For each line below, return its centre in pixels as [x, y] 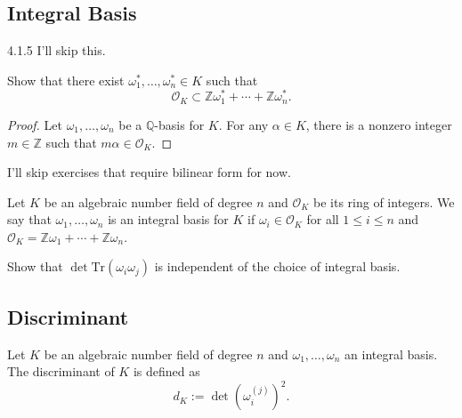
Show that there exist [66, 80]
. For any [243, 124]
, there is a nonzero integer [379, 124]
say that [29, 219]
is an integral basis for [168, 219]
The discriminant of [61, 371]
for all [323, 219]
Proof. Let [35, 124]
